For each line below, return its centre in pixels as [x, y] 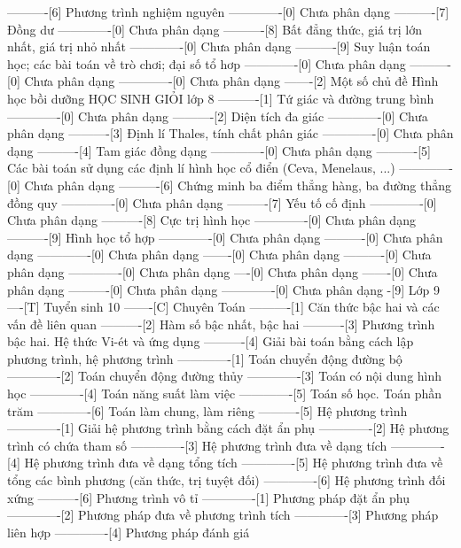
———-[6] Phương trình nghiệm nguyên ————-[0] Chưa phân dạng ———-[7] [228, 12]
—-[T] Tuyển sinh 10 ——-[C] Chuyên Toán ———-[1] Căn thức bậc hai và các [223, 307]
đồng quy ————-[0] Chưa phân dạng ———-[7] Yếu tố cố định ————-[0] [222, 202]
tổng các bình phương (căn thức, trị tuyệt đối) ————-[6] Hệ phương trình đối [227, 480]
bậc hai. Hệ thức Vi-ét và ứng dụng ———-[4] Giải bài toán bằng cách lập [211, 341]
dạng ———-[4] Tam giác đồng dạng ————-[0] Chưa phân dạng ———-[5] [219, 150]
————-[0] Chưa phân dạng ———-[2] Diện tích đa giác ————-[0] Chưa [218, 116]
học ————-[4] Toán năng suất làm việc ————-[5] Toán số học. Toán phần [225, 394]
